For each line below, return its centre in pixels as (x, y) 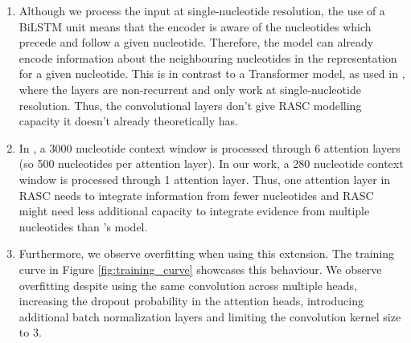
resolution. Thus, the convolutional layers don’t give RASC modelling (190, 105)
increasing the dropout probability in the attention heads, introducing (191, 301)
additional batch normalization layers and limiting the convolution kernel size (210, 316)
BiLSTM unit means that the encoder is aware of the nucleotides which (195, 26)
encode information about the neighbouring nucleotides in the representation (208, 57)
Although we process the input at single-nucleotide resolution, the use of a (202, 10)
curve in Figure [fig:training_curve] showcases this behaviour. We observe (200, 269)
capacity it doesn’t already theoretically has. (128, 121)
